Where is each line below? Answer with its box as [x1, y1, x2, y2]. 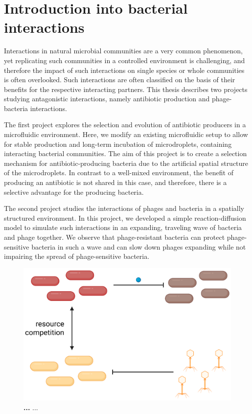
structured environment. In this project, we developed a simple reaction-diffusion [4, 212, 246, 223]
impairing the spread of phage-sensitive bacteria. [4, 251, 150, 261]
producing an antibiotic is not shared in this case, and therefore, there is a [4, 177, 227, 187]
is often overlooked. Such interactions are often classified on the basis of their [4, 74, 235, 85]
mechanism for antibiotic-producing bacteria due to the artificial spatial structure [4, 158, 249, 168]
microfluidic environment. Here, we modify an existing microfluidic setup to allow [4, 129, 248, 139]
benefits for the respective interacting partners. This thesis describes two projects [4, 84, 248, 94]
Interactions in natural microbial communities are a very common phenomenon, [4, 46, 243, 56]
